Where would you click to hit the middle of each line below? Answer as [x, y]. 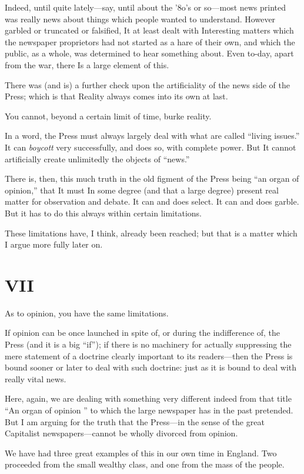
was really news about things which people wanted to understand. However [140, 19]
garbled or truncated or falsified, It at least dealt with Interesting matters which [149, 30]
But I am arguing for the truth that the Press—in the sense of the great [135, 421]
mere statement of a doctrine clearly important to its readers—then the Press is [149, 355]
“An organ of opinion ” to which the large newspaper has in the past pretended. [149, 410]
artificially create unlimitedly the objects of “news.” [97, 158]
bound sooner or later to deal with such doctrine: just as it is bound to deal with [151, 367]
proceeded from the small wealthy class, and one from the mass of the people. [145, 464]
